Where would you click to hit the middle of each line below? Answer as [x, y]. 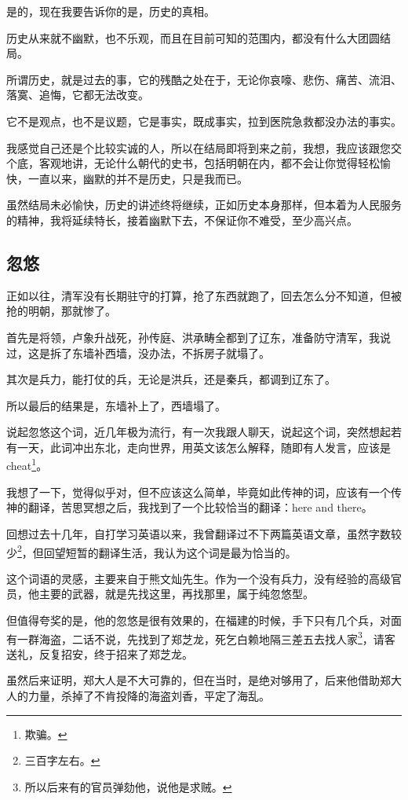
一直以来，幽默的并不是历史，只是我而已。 [138, 178]
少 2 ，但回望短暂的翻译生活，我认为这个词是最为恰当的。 [151, 551]
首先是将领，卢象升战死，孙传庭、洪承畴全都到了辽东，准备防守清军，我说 [199, 337]
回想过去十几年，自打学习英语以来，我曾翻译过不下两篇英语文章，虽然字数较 [204, 533]
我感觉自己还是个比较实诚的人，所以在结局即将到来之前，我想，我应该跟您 [199, 147]
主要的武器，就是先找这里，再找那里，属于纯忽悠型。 [176, 594]
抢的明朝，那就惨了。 [61, 311]
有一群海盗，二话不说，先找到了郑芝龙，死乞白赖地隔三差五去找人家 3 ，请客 [201, 637]
